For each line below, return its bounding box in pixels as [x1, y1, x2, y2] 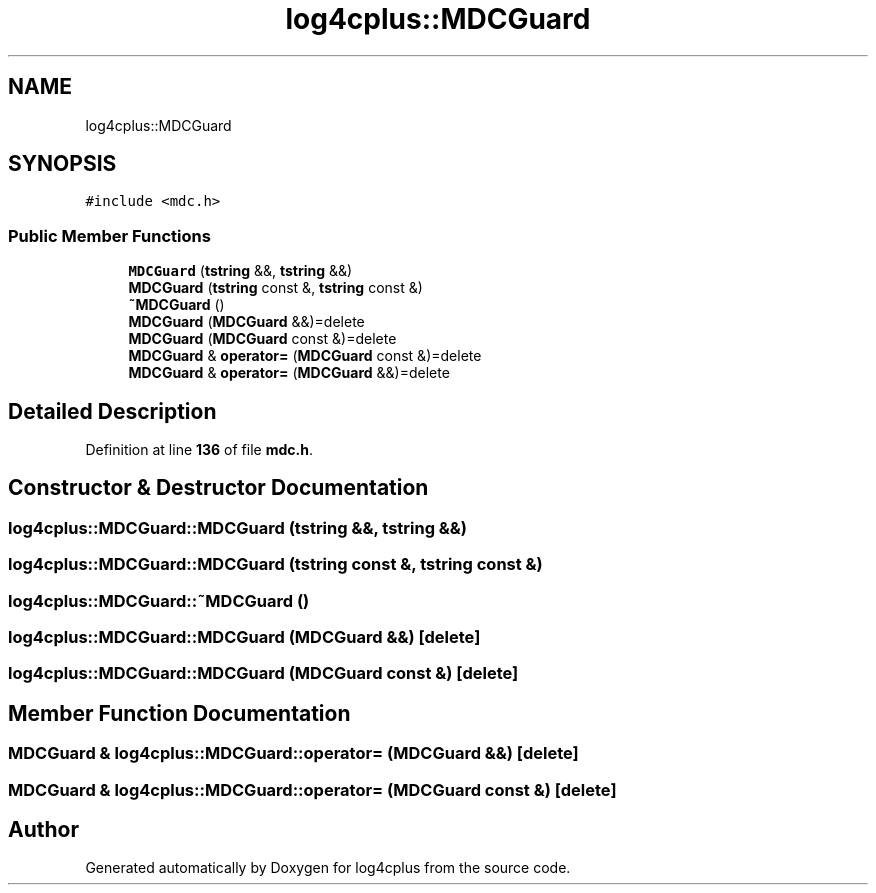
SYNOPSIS [8, 151, 117, 177]
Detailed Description [8, 398, 217, 424]
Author [8, 817, 79, 843]
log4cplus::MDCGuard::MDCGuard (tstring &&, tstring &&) [8, 517, 468, 538]
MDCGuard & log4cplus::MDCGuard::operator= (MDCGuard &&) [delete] [8, 743, 579, 764]
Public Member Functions [8, 225, 211, 246]
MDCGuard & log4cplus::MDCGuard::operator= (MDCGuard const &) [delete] [8, 779, 617, 800]
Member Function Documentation [8, 700, 351, 726]
